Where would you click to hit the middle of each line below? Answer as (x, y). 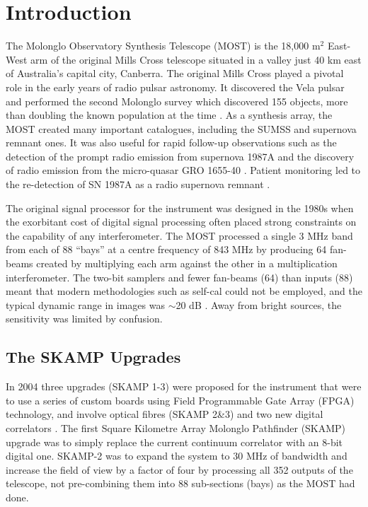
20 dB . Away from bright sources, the (259, 304)
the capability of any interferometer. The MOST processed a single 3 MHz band (179, 235)
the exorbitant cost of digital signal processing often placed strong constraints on (181, 222)
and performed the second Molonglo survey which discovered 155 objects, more (177, 101)
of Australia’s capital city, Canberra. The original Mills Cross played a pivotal (175, 73)
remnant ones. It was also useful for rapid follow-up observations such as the (171, 142)
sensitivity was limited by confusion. (84, 319)
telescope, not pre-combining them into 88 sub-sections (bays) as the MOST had (180, 483)
